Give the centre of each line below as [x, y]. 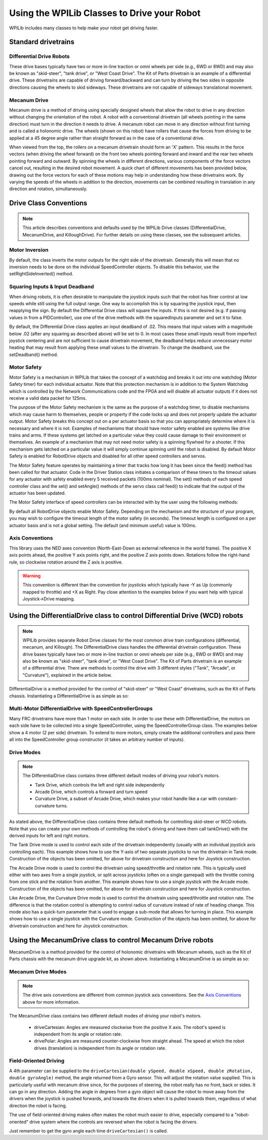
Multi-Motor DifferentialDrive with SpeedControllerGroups [81, 708]
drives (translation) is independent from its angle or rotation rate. [100, 1048]
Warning [32, 575]
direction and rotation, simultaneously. [48, 189]
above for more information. [51, 1002]
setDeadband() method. [33, 354]
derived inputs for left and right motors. [49, 836]
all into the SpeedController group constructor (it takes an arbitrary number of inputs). [97, 739]
